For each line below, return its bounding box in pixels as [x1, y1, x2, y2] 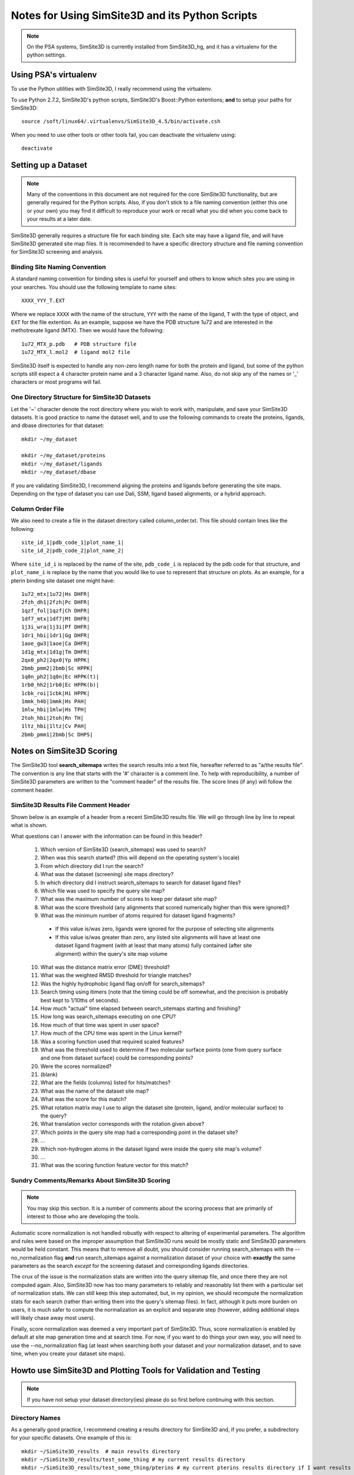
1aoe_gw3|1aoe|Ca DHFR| [21, 640, 90, 647]
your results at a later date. [27, 215, 93, 222]
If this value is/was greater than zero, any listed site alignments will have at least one [55, 933, 261, 940]
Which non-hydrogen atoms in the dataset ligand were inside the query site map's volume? [40, 1145, 262, 1152]
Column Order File [11, 504, 64, 513]
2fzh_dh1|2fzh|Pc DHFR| [21, 599, 90, 606]
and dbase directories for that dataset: [11, 422, 104, 429]
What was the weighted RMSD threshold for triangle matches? [40, 972, 192, 979]
